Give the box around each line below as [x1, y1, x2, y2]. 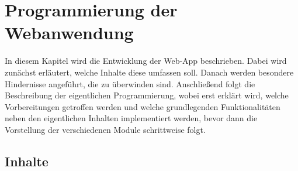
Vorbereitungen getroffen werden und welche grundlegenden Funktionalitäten [5, 100, 280, 112]
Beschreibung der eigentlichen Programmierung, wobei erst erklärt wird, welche [5, 89, 289, 101]
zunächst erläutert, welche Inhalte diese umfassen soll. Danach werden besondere [5, 66, 294, 78]
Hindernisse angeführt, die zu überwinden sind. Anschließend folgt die [5, 77, 255, 90]
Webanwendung [5, 20, 134, 45]
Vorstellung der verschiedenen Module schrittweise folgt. [5, 123, 206, 135]
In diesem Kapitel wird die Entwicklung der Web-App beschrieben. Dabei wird [5, 54, 287, 67]
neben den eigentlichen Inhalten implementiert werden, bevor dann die [5, 112, 258, 124]
